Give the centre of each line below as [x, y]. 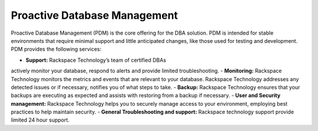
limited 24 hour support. [40, 120]
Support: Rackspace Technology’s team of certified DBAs [96, 60]
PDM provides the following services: [56, 49]
